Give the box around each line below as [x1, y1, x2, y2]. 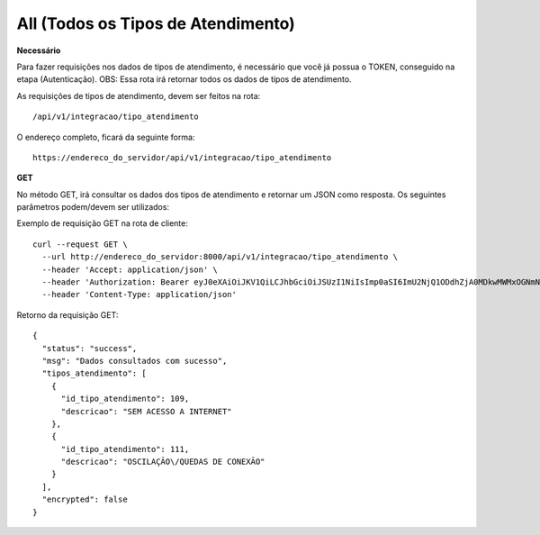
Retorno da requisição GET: [16, 309, 119, 320]
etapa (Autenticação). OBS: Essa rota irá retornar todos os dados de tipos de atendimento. [16, 74, 352, 85]
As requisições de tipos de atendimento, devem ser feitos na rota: [16, 90, 261, 101]
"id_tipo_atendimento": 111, [60, 444, 190, 454]
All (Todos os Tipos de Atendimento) [16, 14, 296, 33]
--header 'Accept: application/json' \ [41, 264, 218, 275]
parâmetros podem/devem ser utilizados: [16, 202, 170, 213]
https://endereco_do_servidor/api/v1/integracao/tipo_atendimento [32, 152, 332, 162]
